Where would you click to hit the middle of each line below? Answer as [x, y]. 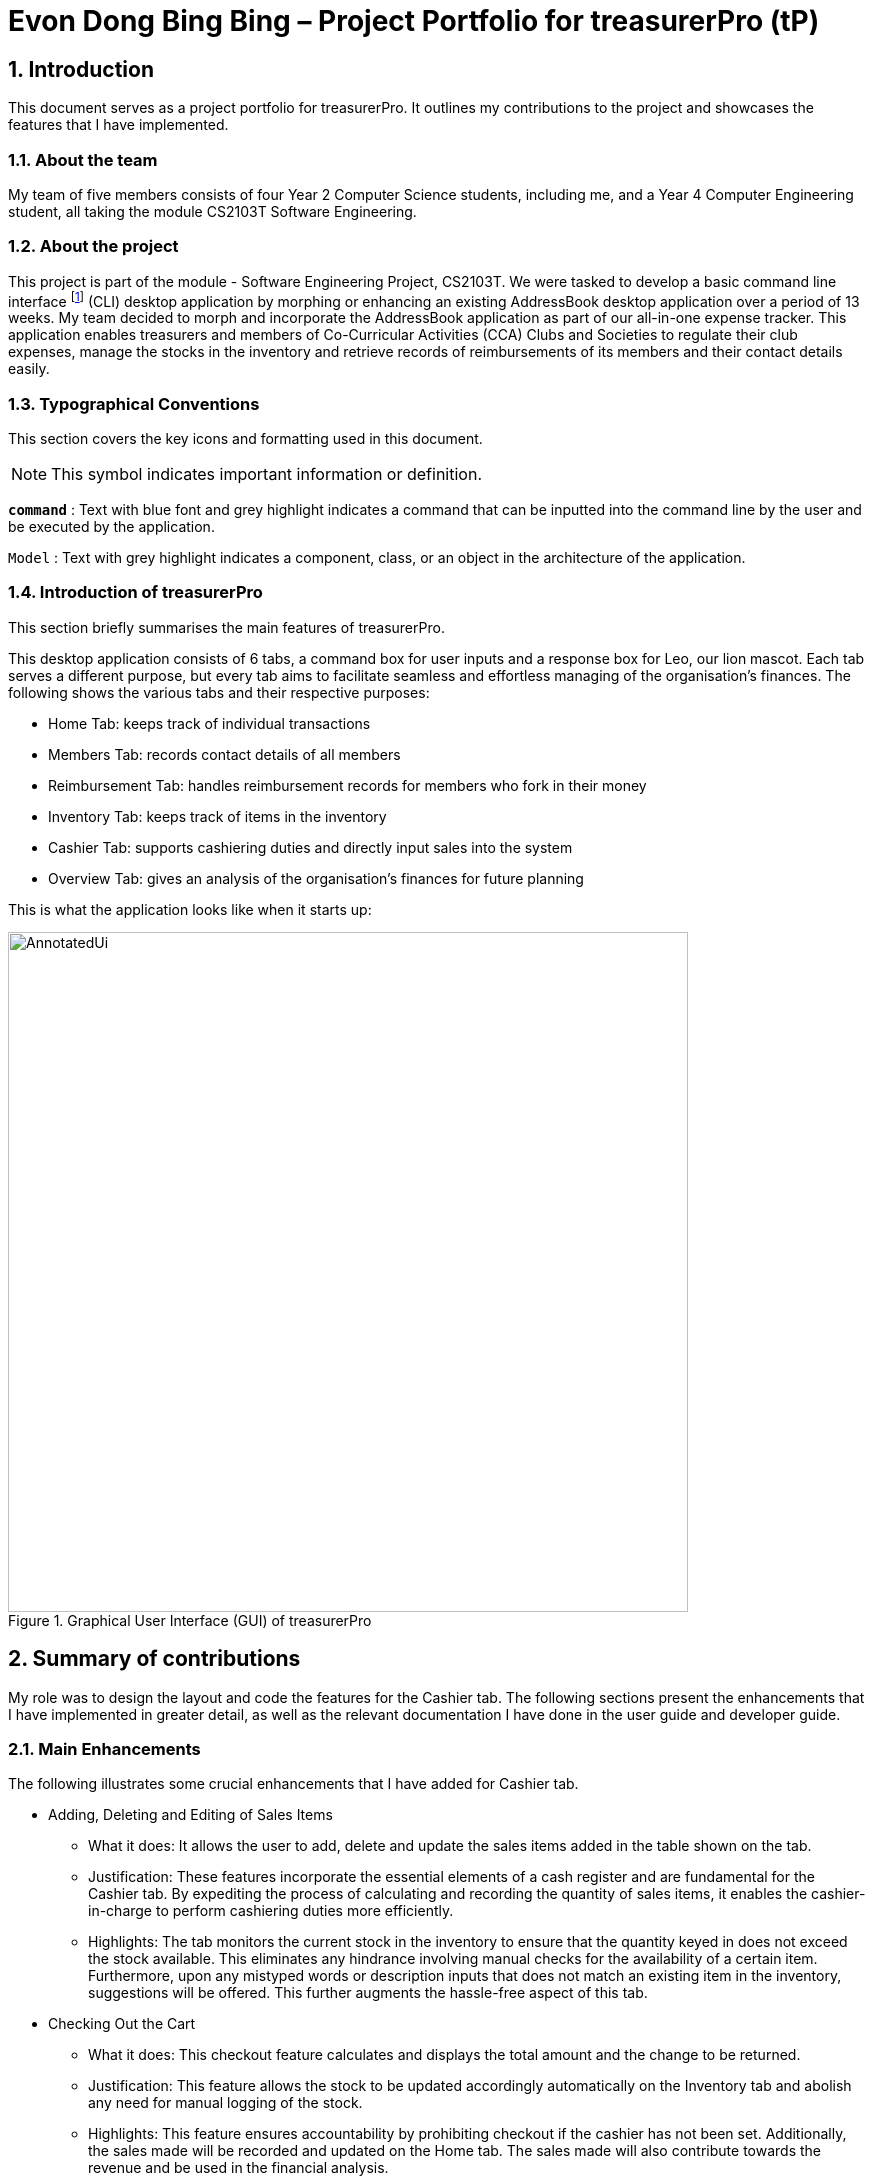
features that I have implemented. [118, 125]
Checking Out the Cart [122, 2024]
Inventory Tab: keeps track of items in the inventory [217, 816]
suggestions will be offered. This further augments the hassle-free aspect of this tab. [368, 1993]
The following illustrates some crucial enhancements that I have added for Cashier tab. [293, 1784]
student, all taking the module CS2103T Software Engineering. [212, 211]
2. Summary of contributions [154, 1659]
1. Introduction [81, 69]
